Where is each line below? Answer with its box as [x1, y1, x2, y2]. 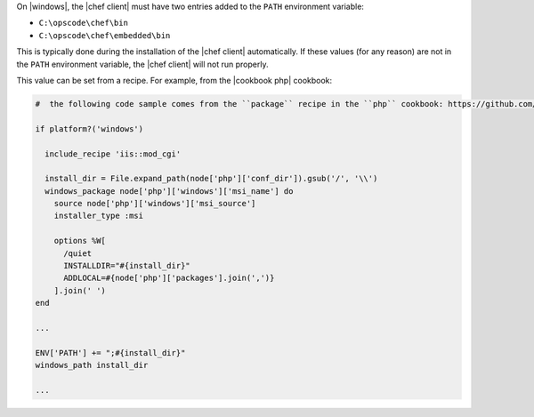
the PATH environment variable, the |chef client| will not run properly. [16, 59, 269, 69]
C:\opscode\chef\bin [38, 18, 129, 28]
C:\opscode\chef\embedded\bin [38, 30, 171, 40]
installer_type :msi [53, 211, 144, 221]
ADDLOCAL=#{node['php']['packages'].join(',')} [63, 273, 275, 284]
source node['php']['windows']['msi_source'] [53, 198, 256, 209]
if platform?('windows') [35, 124, 144, 133]
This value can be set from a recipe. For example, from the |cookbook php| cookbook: [16, 75, 333, 85]
